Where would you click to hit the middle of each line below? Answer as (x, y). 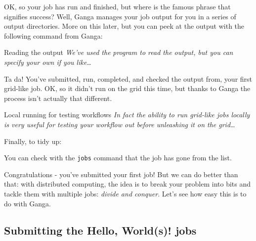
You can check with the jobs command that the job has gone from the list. (118, 158)
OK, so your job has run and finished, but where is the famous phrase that (117, 6)
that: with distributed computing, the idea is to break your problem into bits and (127, 184)
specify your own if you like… (48, 62)
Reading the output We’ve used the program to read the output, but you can (119, 52)
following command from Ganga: (53, 35)
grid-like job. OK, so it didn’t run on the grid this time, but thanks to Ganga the (127, 88)
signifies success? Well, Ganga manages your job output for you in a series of (120, 16)
